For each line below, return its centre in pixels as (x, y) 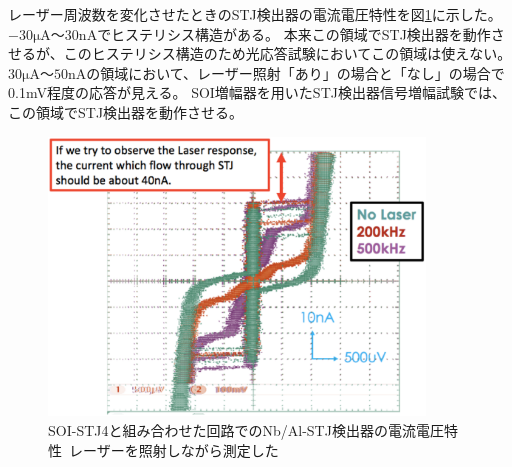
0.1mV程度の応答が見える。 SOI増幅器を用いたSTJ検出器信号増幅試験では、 (257, 92)
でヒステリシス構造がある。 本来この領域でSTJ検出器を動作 (294, 33)
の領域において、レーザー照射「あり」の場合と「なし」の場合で (295, 72)
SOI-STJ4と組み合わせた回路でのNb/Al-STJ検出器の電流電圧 (246, 429)
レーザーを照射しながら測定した (173, 449)
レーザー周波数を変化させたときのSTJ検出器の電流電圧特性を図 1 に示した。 (255, 14)
